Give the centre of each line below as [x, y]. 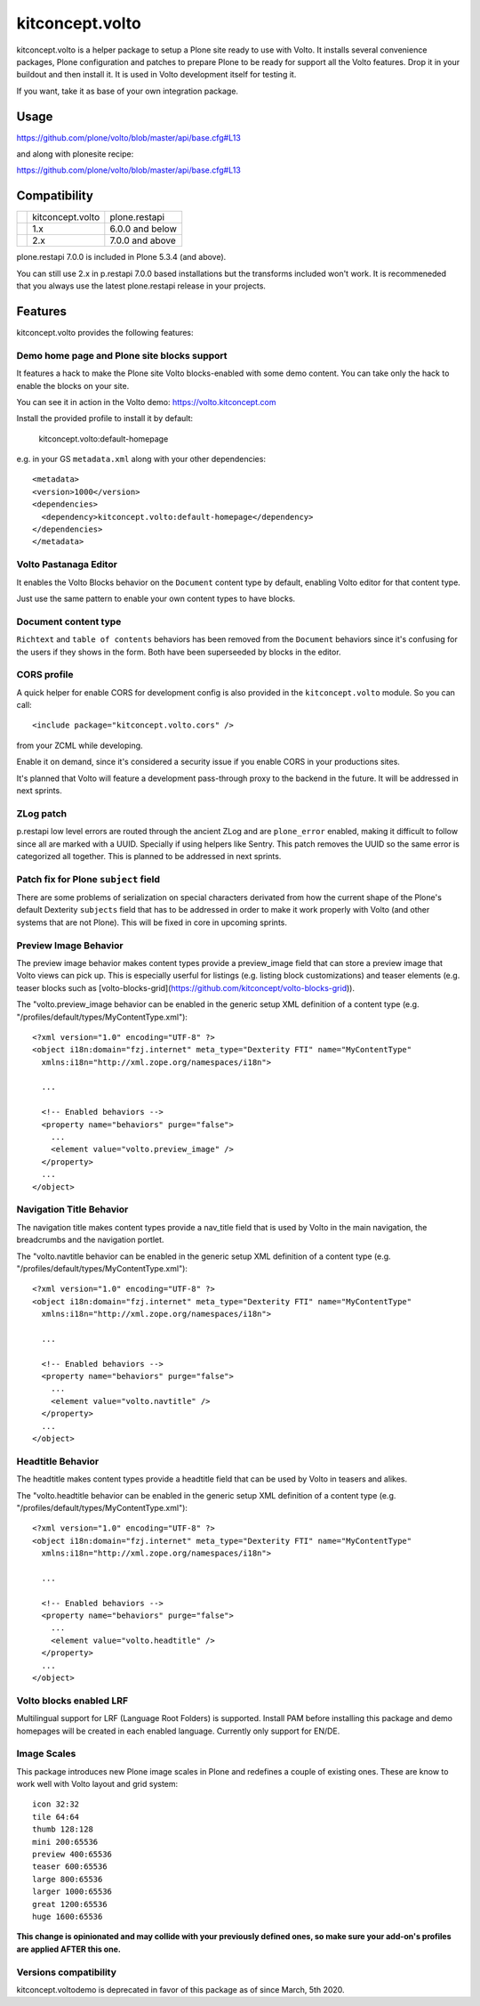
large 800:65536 [68, 1879]
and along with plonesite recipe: [75, 154]
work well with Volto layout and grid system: [97, 1784]
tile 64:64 [56, 1817]
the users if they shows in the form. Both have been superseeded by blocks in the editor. [179, 652]
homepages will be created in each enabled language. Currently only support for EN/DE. [178, 1731]
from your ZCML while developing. [80, 745]
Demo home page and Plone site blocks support [122, 355]
